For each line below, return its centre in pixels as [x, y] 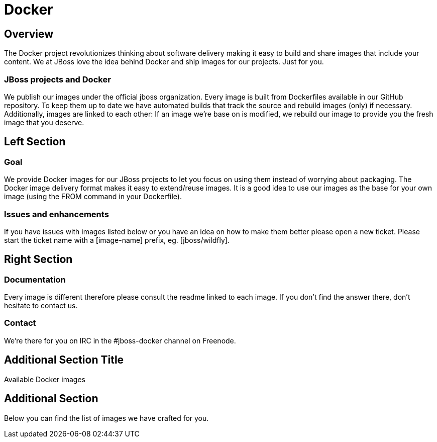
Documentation [35, 279]
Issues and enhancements [57, 214]
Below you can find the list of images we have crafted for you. [106, 418]
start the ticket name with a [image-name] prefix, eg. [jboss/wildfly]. [117, 240]
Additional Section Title [64, 360]
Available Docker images [45, 379]
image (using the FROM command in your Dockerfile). [93, 197]
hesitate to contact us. [41, 306]
